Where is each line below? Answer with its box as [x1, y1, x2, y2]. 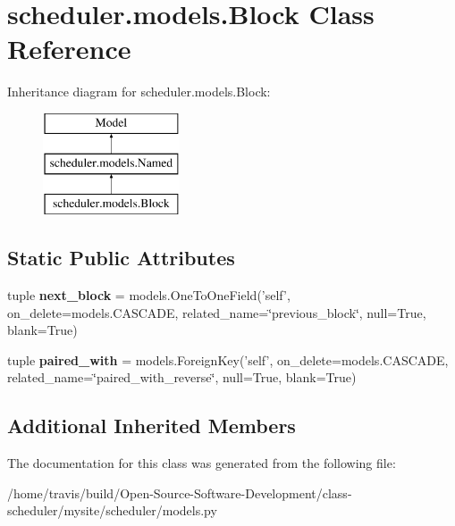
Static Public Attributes [7, 244, 235, 271]
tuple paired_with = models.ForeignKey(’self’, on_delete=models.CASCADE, [7, 350, 449, 369]
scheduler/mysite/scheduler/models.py [7, 501, 217, 520]
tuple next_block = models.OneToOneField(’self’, [7, 286, 291, 305]
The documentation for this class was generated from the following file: [7, 454, 396, 472]
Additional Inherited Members [7, 412, 296, 439]
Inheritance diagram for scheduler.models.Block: [7, 82, 271, 101]
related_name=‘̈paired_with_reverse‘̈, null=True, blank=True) [7, 368, 357, 387]
